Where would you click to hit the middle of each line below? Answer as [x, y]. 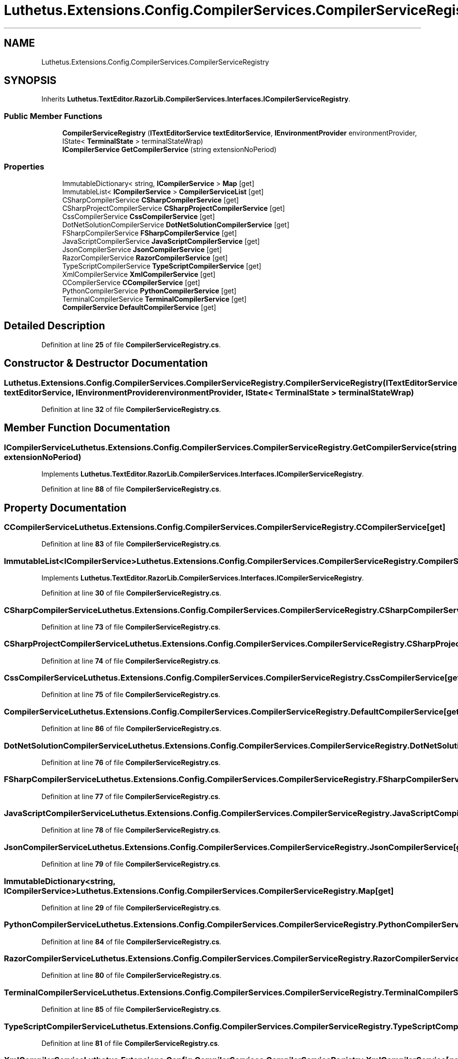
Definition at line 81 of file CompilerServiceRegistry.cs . [131, 1043]
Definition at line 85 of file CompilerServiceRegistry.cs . [131, 1009]
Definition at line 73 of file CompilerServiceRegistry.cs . [131, 627]
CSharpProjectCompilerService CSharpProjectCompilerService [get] [174, 208]
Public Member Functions [53, 116]
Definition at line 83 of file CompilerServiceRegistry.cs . [131, 544]
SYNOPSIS [30, 81]
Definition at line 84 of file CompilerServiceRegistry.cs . [131, 941]
